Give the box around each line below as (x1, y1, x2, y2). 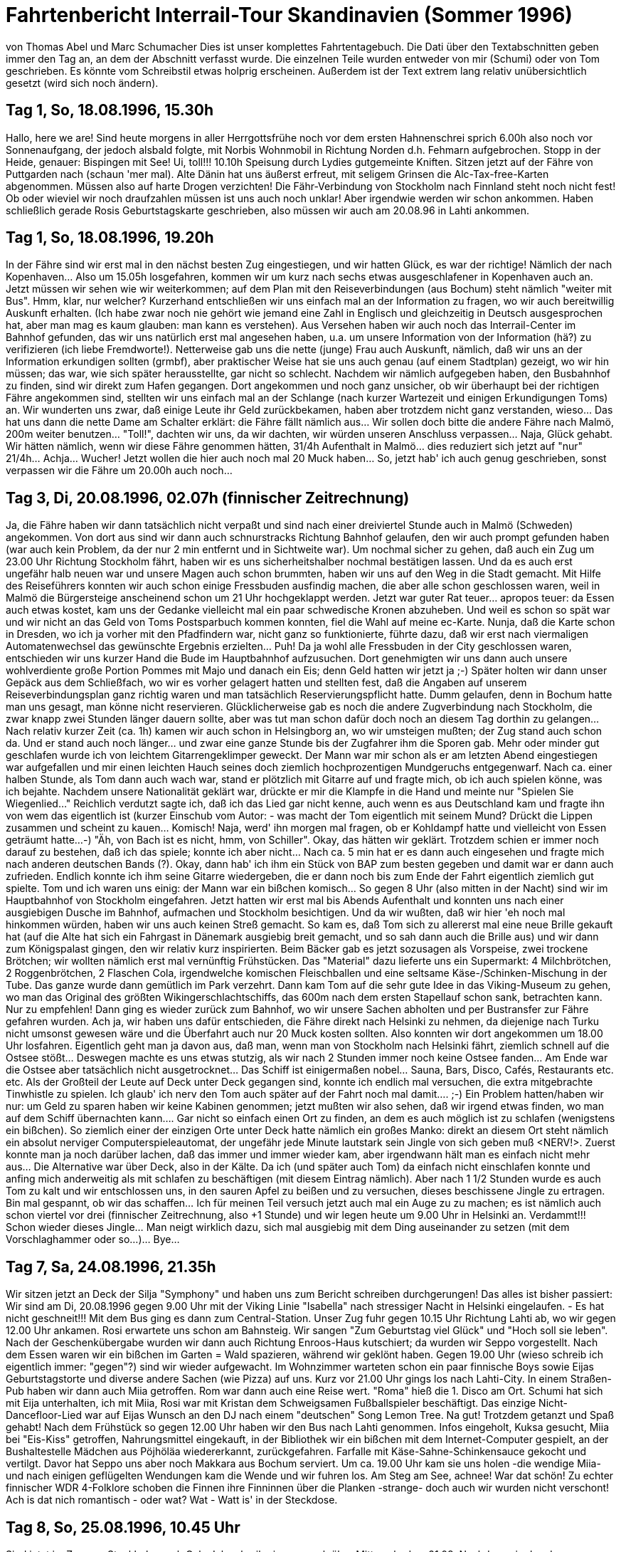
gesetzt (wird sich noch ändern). (6, 76, 159, 89)
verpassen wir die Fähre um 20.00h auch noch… (6, 464, 233, 477)
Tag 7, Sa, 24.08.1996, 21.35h (6, 1257, 216, 1276)
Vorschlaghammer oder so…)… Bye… (6, 1233, 180, 1246)
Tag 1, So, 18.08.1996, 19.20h (6, 229, 214, 247)
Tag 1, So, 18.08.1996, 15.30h (6, 101, 214, 120)
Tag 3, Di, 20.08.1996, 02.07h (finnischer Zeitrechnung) (6, 488, 410, 507)
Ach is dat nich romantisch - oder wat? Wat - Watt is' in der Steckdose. (6, 1494, 338, 1506)
